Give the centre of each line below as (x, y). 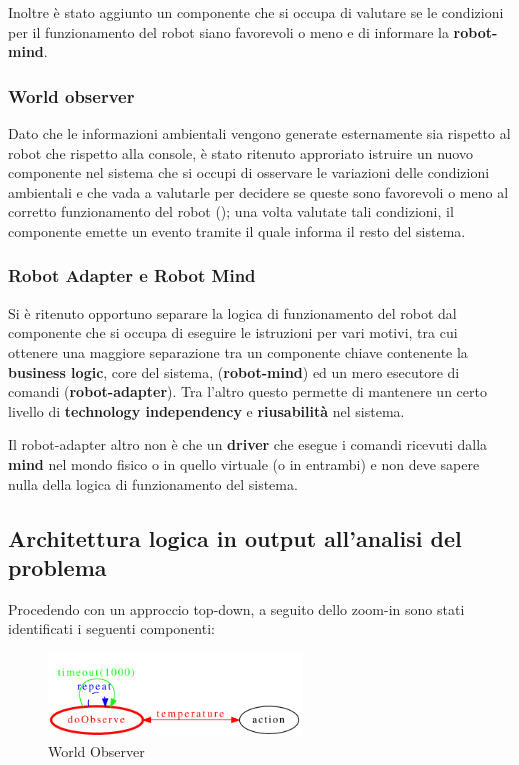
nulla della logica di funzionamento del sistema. (153, 483)
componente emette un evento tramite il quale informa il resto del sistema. (237, 230)
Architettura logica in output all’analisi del (235, 537)
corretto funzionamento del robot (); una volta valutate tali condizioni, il (231, 211)
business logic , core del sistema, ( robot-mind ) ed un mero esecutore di (234, 371)
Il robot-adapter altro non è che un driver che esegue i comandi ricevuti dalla (248, 444)
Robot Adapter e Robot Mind (132, 275)
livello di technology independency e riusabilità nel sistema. (206, 410)
